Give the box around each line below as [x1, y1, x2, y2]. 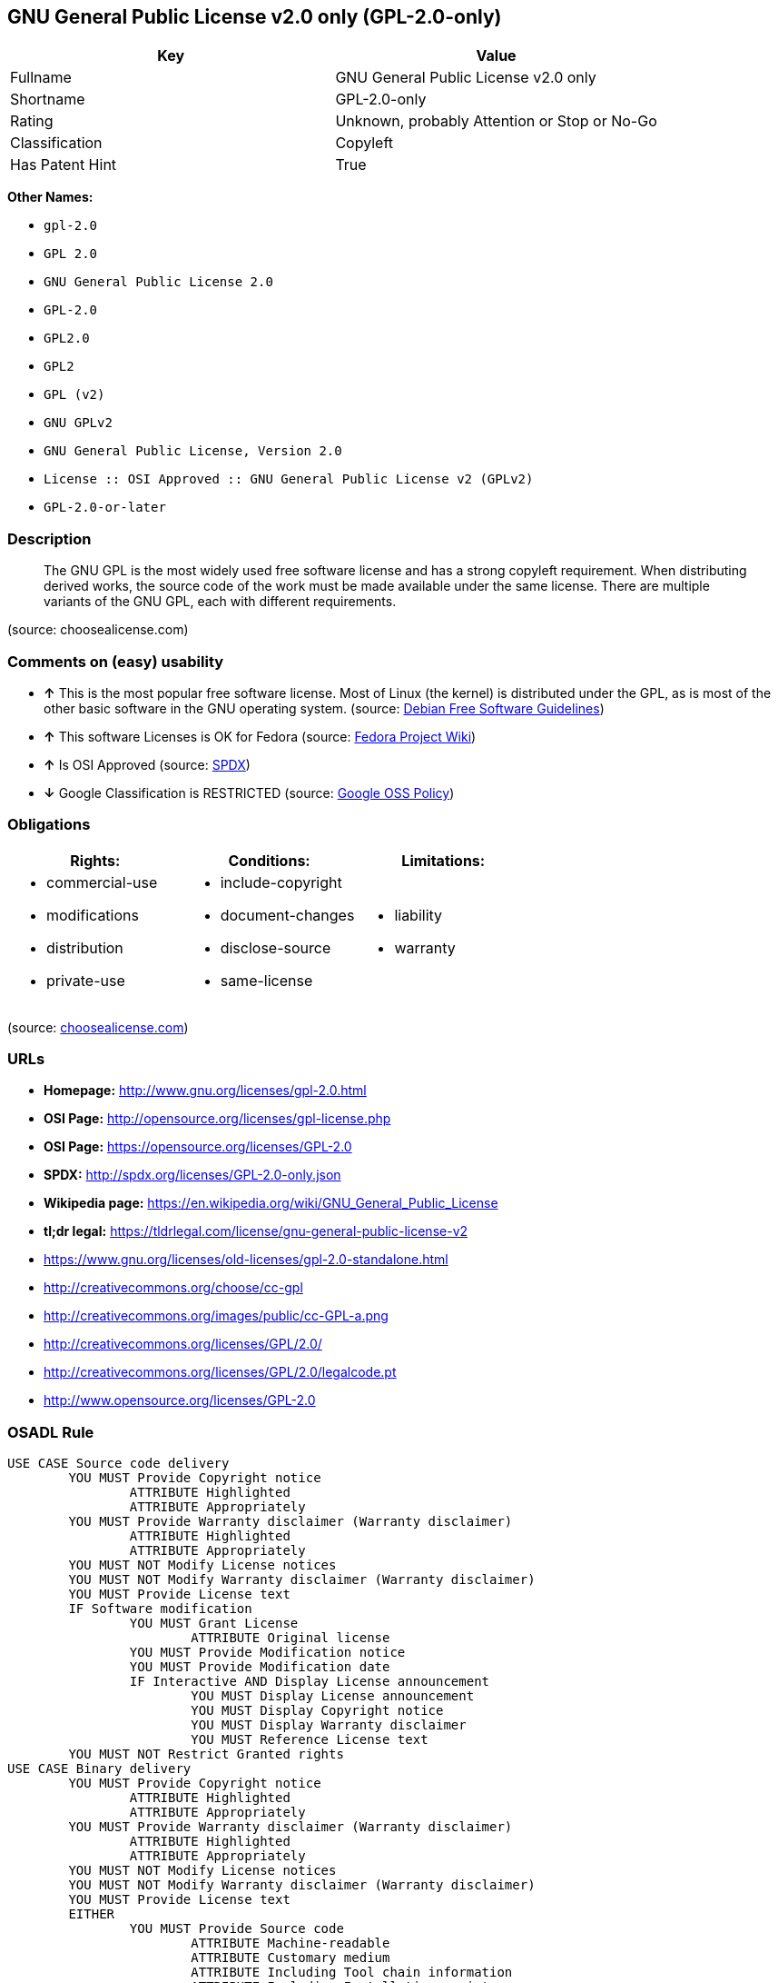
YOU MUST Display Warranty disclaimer [191, 1718, 467, 1733]
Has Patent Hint [10, 155, 117, 174]
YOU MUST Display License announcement [191, 1689, 475, 1704]
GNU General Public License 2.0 [44, 274, 273, 290]
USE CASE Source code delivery [7, 1456, 230, 1471]
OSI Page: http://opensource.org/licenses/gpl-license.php [44, 1111, 391, 1127]
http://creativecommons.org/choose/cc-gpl [44, 1280, 303, 1296]
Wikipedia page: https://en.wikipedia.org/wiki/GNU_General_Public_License [44, 1195, 498, 1211]
